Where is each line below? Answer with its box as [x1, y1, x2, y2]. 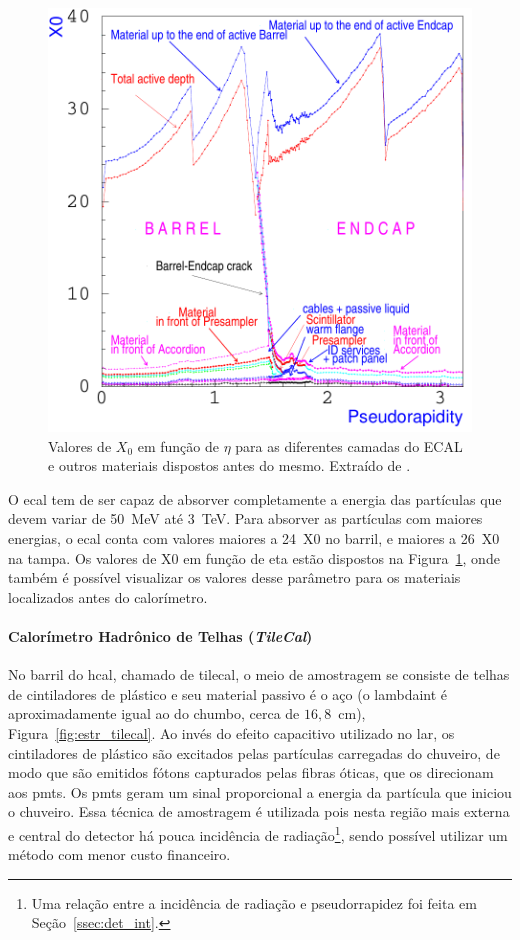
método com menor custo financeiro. [8, 844, 231, 865]
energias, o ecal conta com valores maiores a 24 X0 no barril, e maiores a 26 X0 [8, 527, 500, 548]
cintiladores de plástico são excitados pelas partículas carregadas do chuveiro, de [8, 742, 500, 763]
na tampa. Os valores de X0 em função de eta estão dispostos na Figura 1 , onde [8, 547, 500, 568]
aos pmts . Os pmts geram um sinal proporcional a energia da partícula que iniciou [8, 781, 512, 802]
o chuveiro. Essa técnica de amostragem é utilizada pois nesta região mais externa [8, 801, 510, 822]
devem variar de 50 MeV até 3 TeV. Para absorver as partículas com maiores [8, 508, 483, 529]
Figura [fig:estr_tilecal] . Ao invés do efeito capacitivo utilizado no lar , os [8, 722, 455, 743]
